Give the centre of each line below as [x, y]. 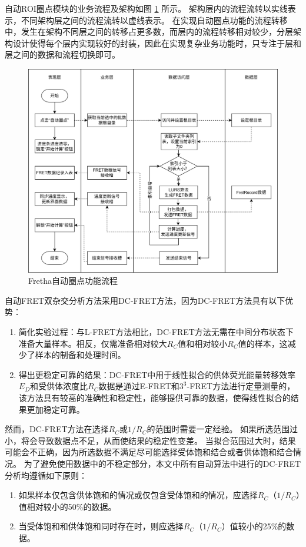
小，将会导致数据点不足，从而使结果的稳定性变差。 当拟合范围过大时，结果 [150, 440]
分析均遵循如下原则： [46, 475]
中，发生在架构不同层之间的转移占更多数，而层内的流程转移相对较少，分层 [149, 32]
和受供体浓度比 [59, 386]
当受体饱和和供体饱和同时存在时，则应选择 [101, 526]
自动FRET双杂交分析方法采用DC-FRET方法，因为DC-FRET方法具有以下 [145, 300]
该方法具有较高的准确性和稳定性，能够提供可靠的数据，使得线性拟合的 [154, 398]
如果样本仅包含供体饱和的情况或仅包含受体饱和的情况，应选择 [138, 495]
